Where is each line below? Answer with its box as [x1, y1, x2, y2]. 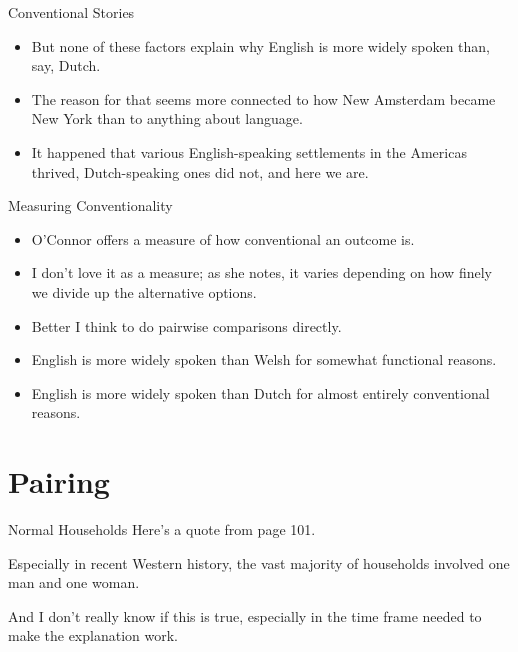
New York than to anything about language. [31, 108, 303, 129]
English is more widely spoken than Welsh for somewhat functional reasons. [31, 349, 497, 370]
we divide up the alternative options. [31, 281, 257, 302]
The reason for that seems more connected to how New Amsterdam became [31, 88, 496, 109]
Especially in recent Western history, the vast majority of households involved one [8, 552, 510, 573]
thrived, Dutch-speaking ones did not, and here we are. [31, 161, 369, 182]
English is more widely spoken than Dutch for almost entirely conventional [31, 382, 490, 403]
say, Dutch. [31, 55, 101, 76]
